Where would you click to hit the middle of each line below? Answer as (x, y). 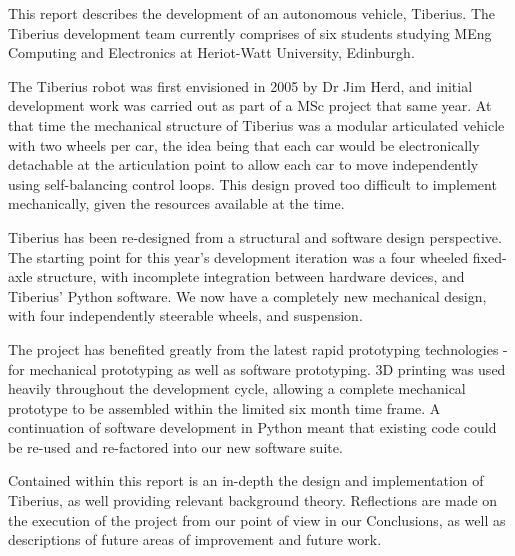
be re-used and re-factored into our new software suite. (175, 446)
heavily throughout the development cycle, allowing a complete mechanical (237, 388)
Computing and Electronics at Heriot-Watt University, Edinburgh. (211, 52)
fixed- (489, 256)
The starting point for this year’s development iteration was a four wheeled (238, 256)
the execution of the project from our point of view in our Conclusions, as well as (257, 519)
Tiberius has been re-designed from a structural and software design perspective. (255, 236)
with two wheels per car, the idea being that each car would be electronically (244, 144)
